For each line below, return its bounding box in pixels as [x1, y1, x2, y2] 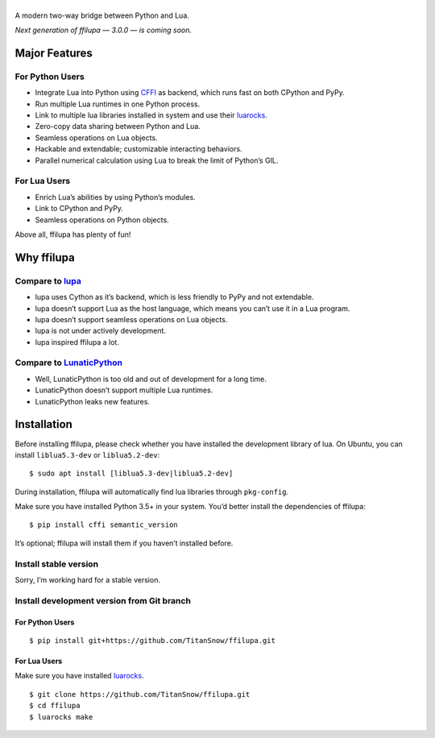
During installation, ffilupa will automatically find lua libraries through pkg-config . [14, 487, 289, 496]
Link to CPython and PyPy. [35, 204, 124, 214]
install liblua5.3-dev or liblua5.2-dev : [14, 450, 160, 459]
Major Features [14, 46, 93, 60]
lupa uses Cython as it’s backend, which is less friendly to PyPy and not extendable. [35, 292, 314, 302]
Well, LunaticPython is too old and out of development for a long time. [35, 374, 267, 384]
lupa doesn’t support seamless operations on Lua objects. [35, 314, 228, 324]
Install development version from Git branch [14, 595, 191, 606]
